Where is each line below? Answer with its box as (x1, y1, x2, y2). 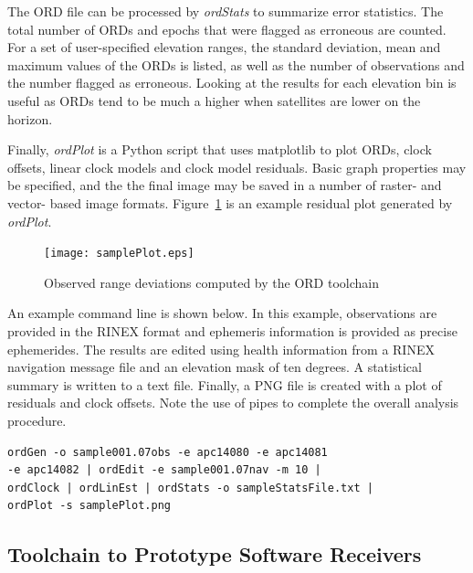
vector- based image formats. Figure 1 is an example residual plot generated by (7, 193, 453, 212)
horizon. (7, 109, 53, 128)
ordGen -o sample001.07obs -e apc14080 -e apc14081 (7, 445, 328, 459)
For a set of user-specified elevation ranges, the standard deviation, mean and (7, 37, 441, 57)
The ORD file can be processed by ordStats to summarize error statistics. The (7, 2, 444, 20)
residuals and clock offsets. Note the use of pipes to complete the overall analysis (7, 393, 459, 412)
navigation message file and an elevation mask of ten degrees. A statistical (7, 357, 422, 377)
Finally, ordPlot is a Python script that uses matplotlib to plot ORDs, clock (7, 140, 432, 159)
